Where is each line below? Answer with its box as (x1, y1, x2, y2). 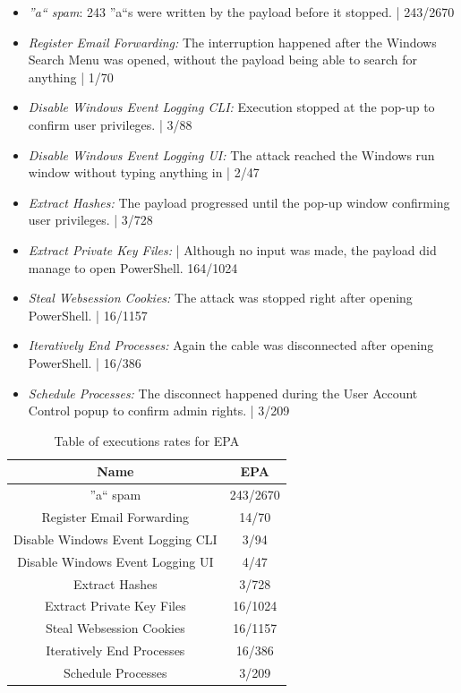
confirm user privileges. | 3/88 (28, 115, 192, 133)
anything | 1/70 (28, 67, 114, 86)
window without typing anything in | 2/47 (28, 163, 260, 182)
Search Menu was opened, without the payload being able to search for (28, 50, 418, 69)
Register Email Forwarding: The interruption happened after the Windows (28, 32, 437, 51)
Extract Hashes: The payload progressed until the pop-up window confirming (28, 192, 450, 211)
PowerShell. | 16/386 (28, 353, 141, 372)
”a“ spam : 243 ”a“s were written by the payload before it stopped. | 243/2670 (28, 3, 455, 21)
